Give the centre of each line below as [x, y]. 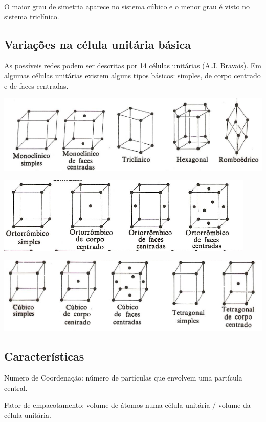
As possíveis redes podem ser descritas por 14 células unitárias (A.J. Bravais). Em [133, 65]
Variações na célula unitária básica [98, 44]
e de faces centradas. [36, 85]
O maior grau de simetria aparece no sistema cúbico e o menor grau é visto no [127, 6]
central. [16, 387]
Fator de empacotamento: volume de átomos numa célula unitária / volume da [127, 405]
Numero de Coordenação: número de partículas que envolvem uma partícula [123, 378]
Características [44, 356]
